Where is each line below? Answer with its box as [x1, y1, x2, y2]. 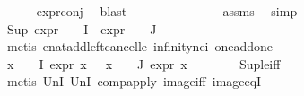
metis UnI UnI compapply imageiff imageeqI [6, 72, 262, 91]
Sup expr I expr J [6, 19, 157, 38]
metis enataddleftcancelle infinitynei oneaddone [6, 37, 274, 56]
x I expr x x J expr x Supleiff [6, 54, 281, 73]
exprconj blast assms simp [36, 2, 298, 20]
